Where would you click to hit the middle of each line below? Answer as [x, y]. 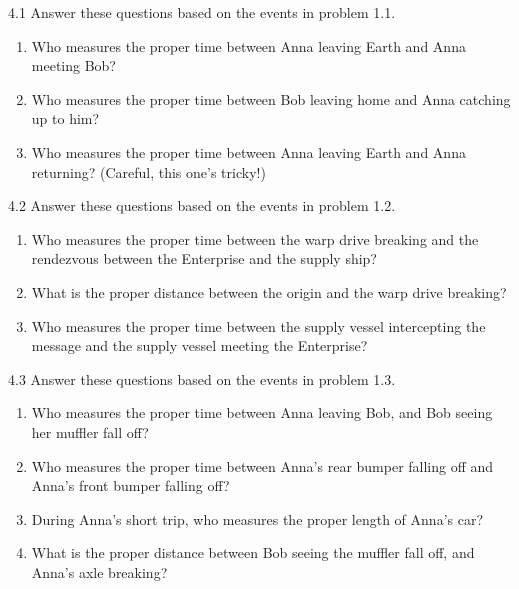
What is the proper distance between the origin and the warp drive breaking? [269, 291]
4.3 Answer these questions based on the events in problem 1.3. [202, 378]
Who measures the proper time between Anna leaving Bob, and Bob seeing [262, 412]
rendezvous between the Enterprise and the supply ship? [204, 258]
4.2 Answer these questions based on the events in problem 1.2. [202, 205]
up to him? [65, 118]
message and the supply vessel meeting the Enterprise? [199, 345]
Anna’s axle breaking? [99, 571]
